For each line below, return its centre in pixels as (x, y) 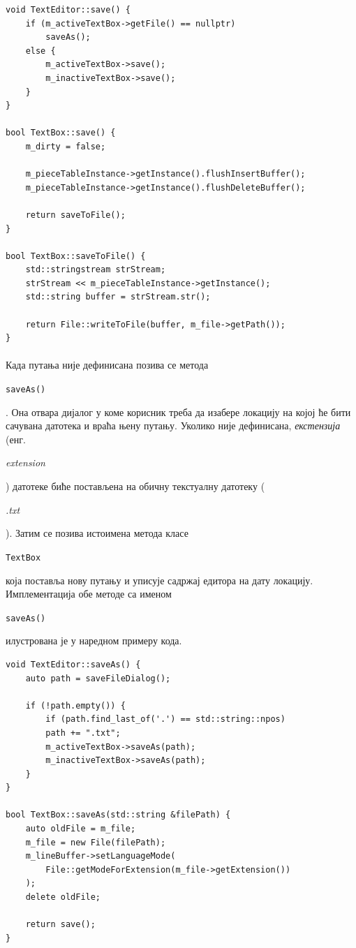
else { (40, 51)
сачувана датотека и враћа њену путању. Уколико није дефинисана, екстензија (173, 425)
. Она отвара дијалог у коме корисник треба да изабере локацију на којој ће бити (178, 412)
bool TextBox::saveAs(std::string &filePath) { (118, 815)
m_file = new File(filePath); (96, 842)
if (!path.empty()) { (75, 705)
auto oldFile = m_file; (81, 829)
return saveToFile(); (75, 215)
